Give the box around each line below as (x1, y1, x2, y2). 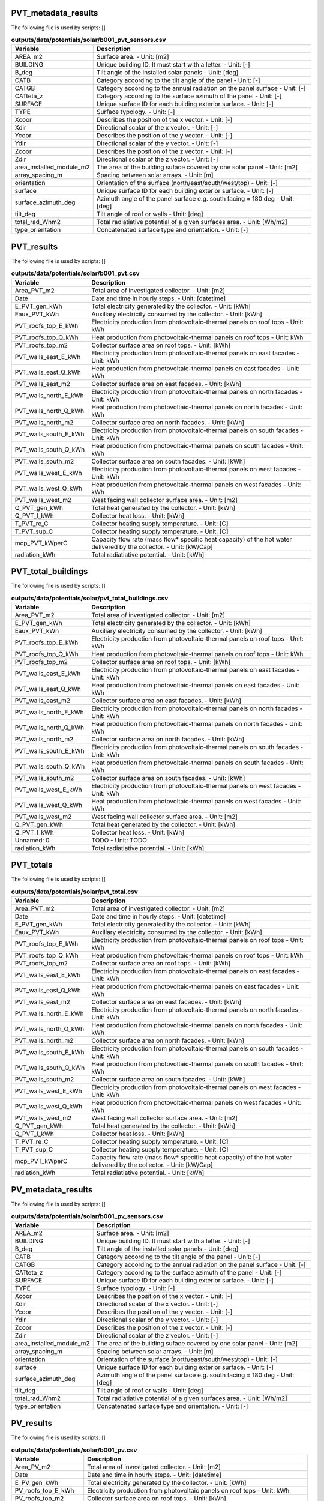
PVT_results (11, 241, 58, 252)
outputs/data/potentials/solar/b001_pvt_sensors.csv (11, 36, 166, 44)
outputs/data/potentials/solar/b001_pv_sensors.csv (11, 1212, 163, 1221)
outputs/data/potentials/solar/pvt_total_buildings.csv (11, 594, 169, 602)
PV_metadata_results (11, 1185, 93, 1195)
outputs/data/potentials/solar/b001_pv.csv (11, 1446, 137, 1454)
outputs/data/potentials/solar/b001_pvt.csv (11, 269, 140, 277)
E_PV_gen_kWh (14, 1478, 58, 1487)
